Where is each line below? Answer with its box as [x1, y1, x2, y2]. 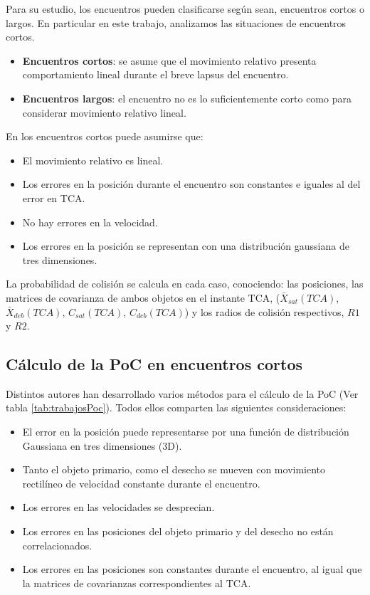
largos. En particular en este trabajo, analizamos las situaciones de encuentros [6, 15, 347, 30]
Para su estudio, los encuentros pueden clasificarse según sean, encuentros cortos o [6, 1, 364, 16]
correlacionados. [22, 537, 92, 552]
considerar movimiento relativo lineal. [22, 105, 186, 120]
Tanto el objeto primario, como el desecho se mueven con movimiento [22, 462, 326, 477]
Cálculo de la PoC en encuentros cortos [6, 353, 302, 375]
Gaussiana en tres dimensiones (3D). [22, 438, 182, 453]
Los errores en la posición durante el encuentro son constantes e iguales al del [22, 177, 361, 191]
